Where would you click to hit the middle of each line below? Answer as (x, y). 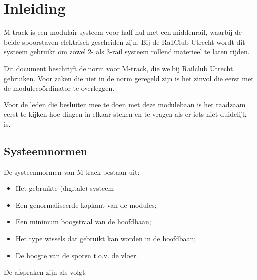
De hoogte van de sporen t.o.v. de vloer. (77, 255)
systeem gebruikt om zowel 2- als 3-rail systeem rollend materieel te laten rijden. (127, 51)
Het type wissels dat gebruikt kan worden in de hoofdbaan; (106, 238)
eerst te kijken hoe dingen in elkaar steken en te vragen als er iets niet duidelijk (125, 114)
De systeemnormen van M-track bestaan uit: (72, 171)
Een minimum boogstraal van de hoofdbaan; (83, 222)
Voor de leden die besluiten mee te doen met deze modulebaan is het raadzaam (125, 104)
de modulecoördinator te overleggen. (59, 88)
